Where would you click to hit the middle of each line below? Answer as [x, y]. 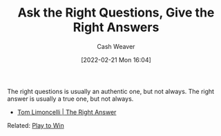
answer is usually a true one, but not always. [70, 99]
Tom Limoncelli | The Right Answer [67, 112]
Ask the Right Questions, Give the [116, 13]
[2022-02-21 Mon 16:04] [116, 59]
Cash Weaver [116, 46]
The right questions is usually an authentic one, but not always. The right [111, 91]
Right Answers [116, 27]
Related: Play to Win [36, 125]
